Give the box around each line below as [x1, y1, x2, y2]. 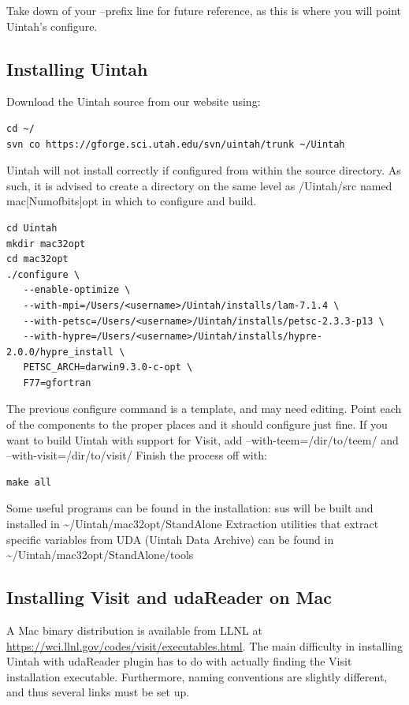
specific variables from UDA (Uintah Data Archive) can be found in [6, 531, 334, 547]
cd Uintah [6, 222, 58, 234]
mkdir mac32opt [6, 238, 86, 249]
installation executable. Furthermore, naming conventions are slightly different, [6, 668, 388, 684]
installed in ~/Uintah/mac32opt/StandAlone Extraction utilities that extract [6, 516, 379, 532]
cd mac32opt [6, 253, 69, 265]
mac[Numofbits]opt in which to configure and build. [6, 193, 257, 209]
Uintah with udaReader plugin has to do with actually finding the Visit [6, 653, 352, 669]
